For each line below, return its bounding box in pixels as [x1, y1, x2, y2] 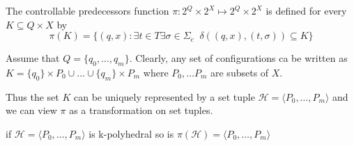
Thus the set [6, 89, 59, 104]
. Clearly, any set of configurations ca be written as [129, 51, 348, 65]
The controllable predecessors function [6, 3, 169, 17]
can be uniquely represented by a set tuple [73, 89, 255, 104]
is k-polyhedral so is [88, 126, 174, 140]
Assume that [6, 51, 60, 65]
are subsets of [210, 65, 269, 79]
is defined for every [265, 3, 347, 17]
